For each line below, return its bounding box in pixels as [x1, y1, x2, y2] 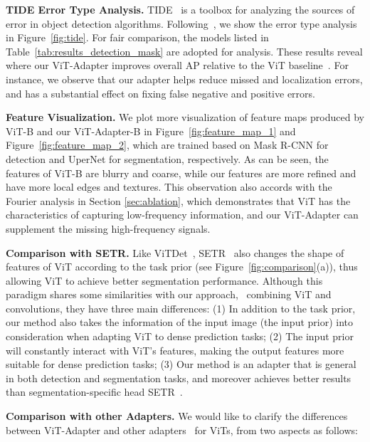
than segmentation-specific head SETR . [6, 384, 183, 399]
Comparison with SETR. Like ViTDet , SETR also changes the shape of [6, 245, 344, 260]
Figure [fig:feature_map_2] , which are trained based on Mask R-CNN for [6, 137, 329, 152]
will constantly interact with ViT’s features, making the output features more [6, 342, 344, 357]
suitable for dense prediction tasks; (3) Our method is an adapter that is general [6, 357, 356, 372]
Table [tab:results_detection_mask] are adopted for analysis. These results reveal [6, 43, 363, 58]
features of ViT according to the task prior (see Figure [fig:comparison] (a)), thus [6, 259, 358, 274]
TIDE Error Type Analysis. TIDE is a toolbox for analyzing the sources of [6, 2, 355, 16]
